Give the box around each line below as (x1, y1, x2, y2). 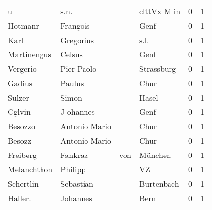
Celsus (60, 49, 83, 60)
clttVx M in (139, 5, 181, 17)
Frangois (60, 20, 90, 31)
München (139, 149, 171, 160)
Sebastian (60, 178, 94, 189)
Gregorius (60, 34, 94, 46)
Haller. (8, 192, 31, 204)
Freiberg (8, 149, 37, 160)
